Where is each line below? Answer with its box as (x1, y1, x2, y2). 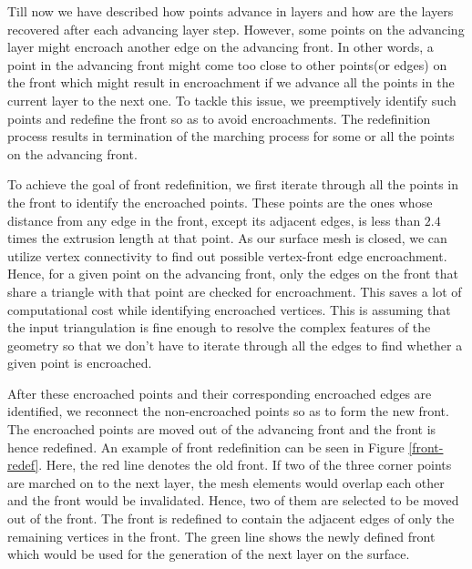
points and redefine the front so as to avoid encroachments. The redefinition (7, 108, 431, 127)
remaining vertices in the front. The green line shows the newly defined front (7, 526, 436, 545)
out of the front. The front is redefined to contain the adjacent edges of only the (7, 509, 455, 528)
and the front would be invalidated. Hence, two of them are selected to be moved (7, 491, 459, 510)
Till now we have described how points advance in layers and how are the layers (7, 2, 454, 20)
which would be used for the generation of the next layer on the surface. (7, 544, 410, 564)
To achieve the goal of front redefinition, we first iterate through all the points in (7, 175, 459, 194)
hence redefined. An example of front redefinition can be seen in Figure (7, 437, 405, 456)
